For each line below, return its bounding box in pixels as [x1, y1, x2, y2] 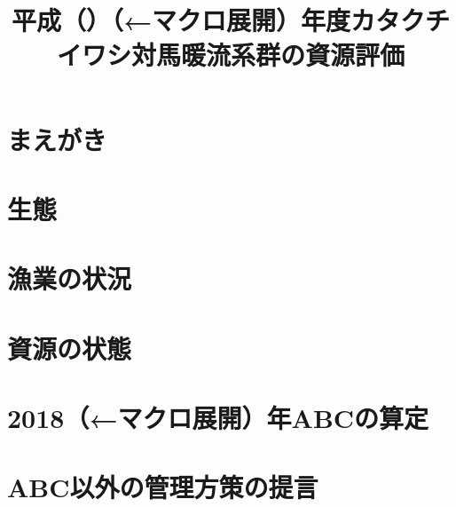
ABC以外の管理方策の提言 [7, 469, 318, 505]
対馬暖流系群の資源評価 [130, 36, 405, 73]
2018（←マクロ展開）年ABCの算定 [7, 400, 429, 436]
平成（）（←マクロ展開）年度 [11, 2, 351, 38]
